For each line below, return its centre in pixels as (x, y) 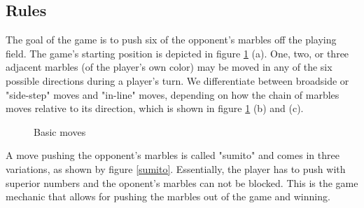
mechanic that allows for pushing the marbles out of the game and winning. (168, 196)
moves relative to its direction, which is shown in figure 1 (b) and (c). (155, 108)
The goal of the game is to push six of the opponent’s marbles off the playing (171, 40)
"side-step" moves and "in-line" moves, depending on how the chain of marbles (173, 94)
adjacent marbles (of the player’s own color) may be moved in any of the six (169, 67)
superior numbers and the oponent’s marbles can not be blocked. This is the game (182, 182)
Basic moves (60, 131)
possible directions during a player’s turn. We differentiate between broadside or (177, 80)
